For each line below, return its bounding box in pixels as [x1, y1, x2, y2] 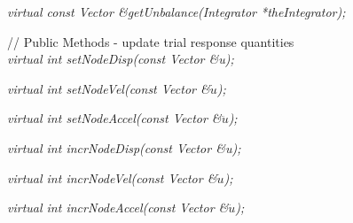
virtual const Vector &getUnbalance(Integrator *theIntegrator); [7, 3, 346, 20]
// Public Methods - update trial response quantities [7, 32, 294, 50]
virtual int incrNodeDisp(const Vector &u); [7, 138, 241, 157]
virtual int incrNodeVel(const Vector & [7, 168, 217, 187]
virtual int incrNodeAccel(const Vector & [7, 198, 229, 217]
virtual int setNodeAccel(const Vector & [7, 109, 222, 127]
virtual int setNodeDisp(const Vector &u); [7, 50, 234, 68]
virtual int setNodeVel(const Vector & [7, 79, 210, 97]
